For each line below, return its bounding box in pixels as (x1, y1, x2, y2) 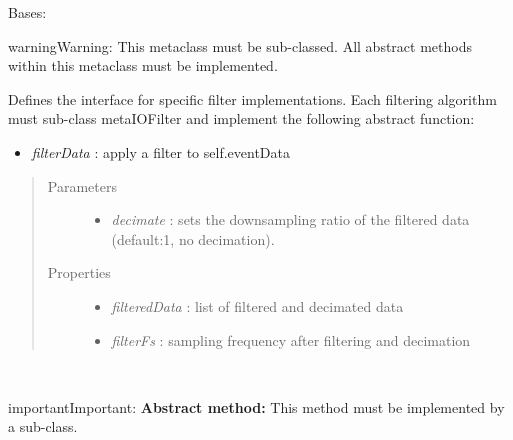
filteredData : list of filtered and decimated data (111, 295, 404, 316)
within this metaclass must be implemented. (8, 55, 278, 76)
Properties (47, 262, 111, 283)
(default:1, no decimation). (111, 228, 275, 249)
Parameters (47, 175, 117, 196)
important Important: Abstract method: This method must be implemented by (8, 396, 505, 417)
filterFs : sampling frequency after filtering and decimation (111, 329, 471, 350)
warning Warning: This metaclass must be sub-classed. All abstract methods (8, 35, 472, 56)
